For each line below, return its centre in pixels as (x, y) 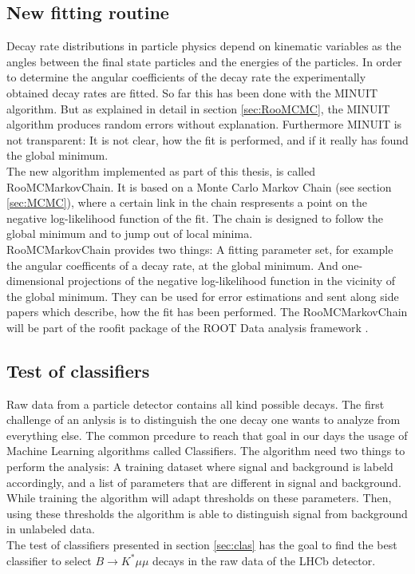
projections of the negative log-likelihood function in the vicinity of (232, 281)
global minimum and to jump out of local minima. (130, 234)
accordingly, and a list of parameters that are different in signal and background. (204, 482)
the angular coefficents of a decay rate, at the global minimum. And (172, 265)
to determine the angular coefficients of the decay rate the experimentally (186, 77)
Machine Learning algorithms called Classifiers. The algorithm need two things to (206, 451)
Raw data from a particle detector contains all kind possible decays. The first (196, 404)
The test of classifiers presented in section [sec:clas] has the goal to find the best (202, 545)
